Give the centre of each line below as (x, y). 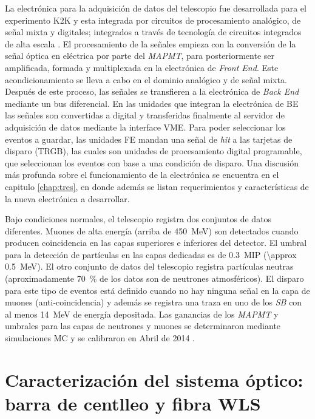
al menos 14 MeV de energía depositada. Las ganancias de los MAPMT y (142, 314)
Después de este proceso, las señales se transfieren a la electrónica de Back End (152, 91)
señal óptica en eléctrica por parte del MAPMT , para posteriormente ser (140, 56)
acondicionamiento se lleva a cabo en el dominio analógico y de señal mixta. (146, 79)
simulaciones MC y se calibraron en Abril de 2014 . (100, 338)
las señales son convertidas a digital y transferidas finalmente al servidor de (145, 115)
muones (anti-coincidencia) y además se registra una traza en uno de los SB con (154, 302)
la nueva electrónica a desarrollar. (67, 198)
